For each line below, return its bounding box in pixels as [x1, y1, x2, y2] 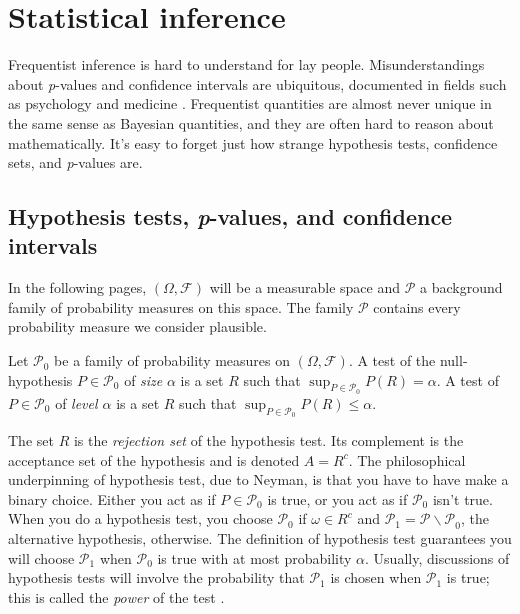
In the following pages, [8, 277, 147, 298]
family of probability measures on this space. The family [8, 296, 354, 317]
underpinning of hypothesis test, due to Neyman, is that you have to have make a [8, 469, 509, 490]
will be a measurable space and [209, 277, 400, 298]
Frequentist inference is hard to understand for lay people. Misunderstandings [8, 54, 485, 75]
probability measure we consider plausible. [8, 316, 267, 337]
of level [55, 392, 98, 413]
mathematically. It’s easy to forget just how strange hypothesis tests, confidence [8, 132, 498, 153]
